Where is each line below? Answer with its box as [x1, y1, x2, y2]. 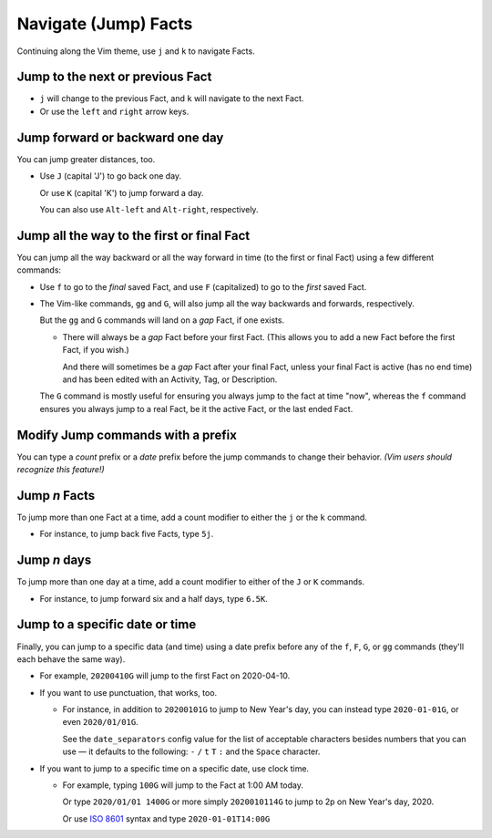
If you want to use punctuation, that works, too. [39, 687, 218, 698]
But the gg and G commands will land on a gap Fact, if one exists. [39, 315, 285, 326]
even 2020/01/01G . [62, 717, 138, 728]
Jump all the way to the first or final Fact [16, 228, 251, 243]
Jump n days [16, 553, 92, 568]
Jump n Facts [16, 488, 96, 503]
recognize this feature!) [16, 464, 105, 475]
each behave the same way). [16, 653, 126, 665]
